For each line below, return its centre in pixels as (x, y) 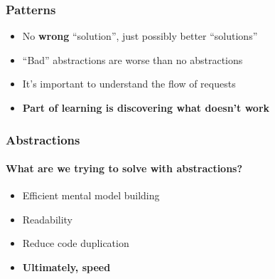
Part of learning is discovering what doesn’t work (146, 107)
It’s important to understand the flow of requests (129, 84)
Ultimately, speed (66, 267)
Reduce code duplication (76, 243)
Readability (48, 219)
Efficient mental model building (91, 195)
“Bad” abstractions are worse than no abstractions (133, 59)
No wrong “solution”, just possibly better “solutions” (140, 36)
